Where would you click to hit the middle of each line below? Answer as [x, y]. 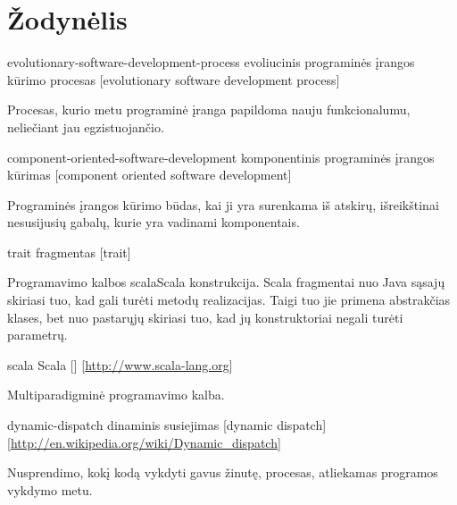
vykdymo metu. [50, 489]
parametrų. [37, 335]
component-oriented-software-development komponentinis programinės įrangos [221, 157]
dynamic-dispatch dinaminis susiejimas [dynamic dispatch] [167, 425]
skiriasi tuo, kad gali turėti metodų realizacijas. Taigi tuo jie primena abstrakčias [229, 300]
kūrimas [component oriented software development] [150, 175]
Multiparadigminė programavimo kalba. [116, 395]
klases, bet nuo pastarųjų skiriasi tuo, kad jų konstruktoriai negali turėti [205, 317]
